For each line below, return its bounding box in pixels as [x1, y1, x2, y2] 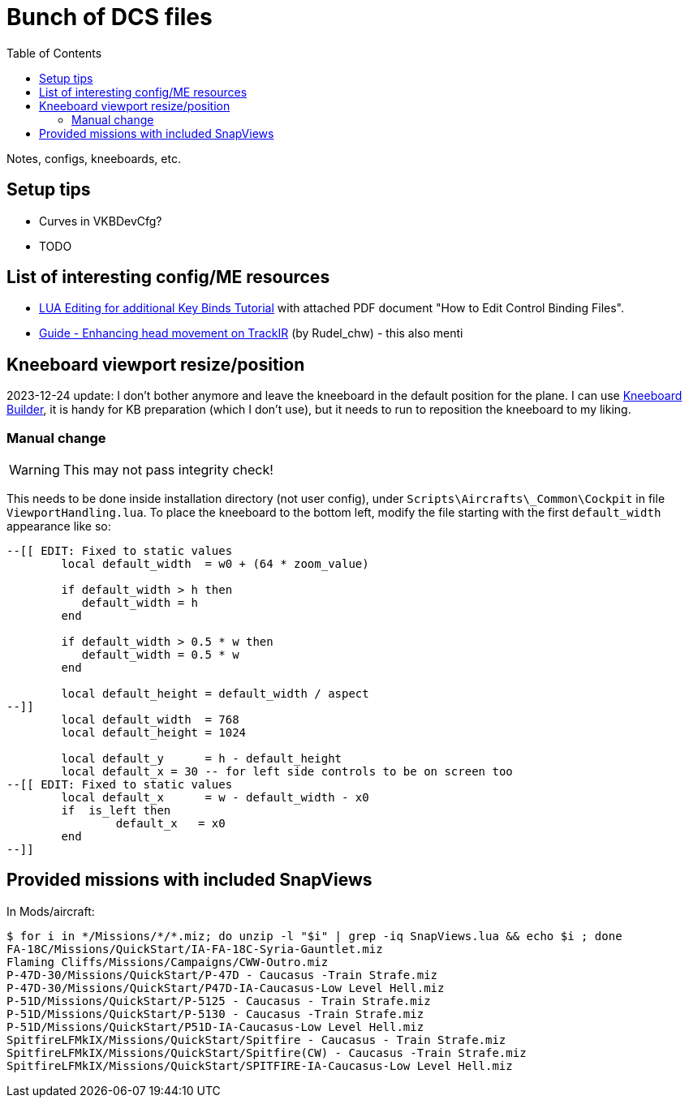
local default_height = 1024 [61, 726, 247, 740]
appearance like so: [6, 519, 111, 534]
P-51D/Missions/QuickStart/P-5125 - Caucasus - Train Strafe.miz [6, 994, 431, 1007]
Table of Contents [6, 45, 102, 60]
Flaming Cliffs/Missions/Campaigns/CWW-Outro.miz [6, 955, 329, 969]
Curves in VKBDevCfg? [39, 213, 162, 228]
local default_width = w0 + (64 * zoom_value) [61, 557, 369, 571]
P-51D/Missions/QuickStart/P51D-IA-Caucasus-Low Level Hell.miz [6, 1020, 424, 1033]
